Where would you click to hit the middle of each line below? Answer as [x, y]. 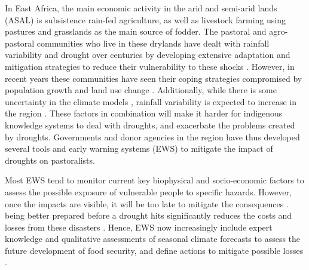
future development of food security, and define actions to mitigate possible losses [154, 250]
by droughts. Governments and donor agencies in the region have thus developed [152, 136]
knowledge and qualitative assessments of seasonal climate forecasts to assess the [153, 239]
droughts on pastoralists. [50, 160]
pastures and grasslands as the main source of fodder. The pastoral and [136, 31]
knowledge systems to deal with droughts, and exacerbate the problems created [150, 125]
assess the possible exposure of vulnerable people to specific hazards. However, [148, 191]
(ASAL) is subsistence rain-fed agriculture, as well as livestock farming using [145, 19]
